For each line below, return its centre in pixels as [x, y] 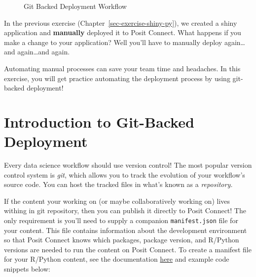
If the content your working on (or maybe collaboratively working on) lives [117, 201]
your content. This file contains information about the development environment [126, 230]
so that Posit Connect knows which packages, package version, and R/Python [122, 240]
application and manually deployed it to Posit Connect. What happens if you [123, 32]
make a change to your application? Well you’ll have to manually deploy [113, 42]
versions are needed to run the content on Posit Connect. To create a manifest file [128, 249]
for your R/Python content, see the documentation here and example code [117, 259]
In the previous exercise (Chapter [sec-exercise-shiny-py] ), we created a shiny [121, 23]
